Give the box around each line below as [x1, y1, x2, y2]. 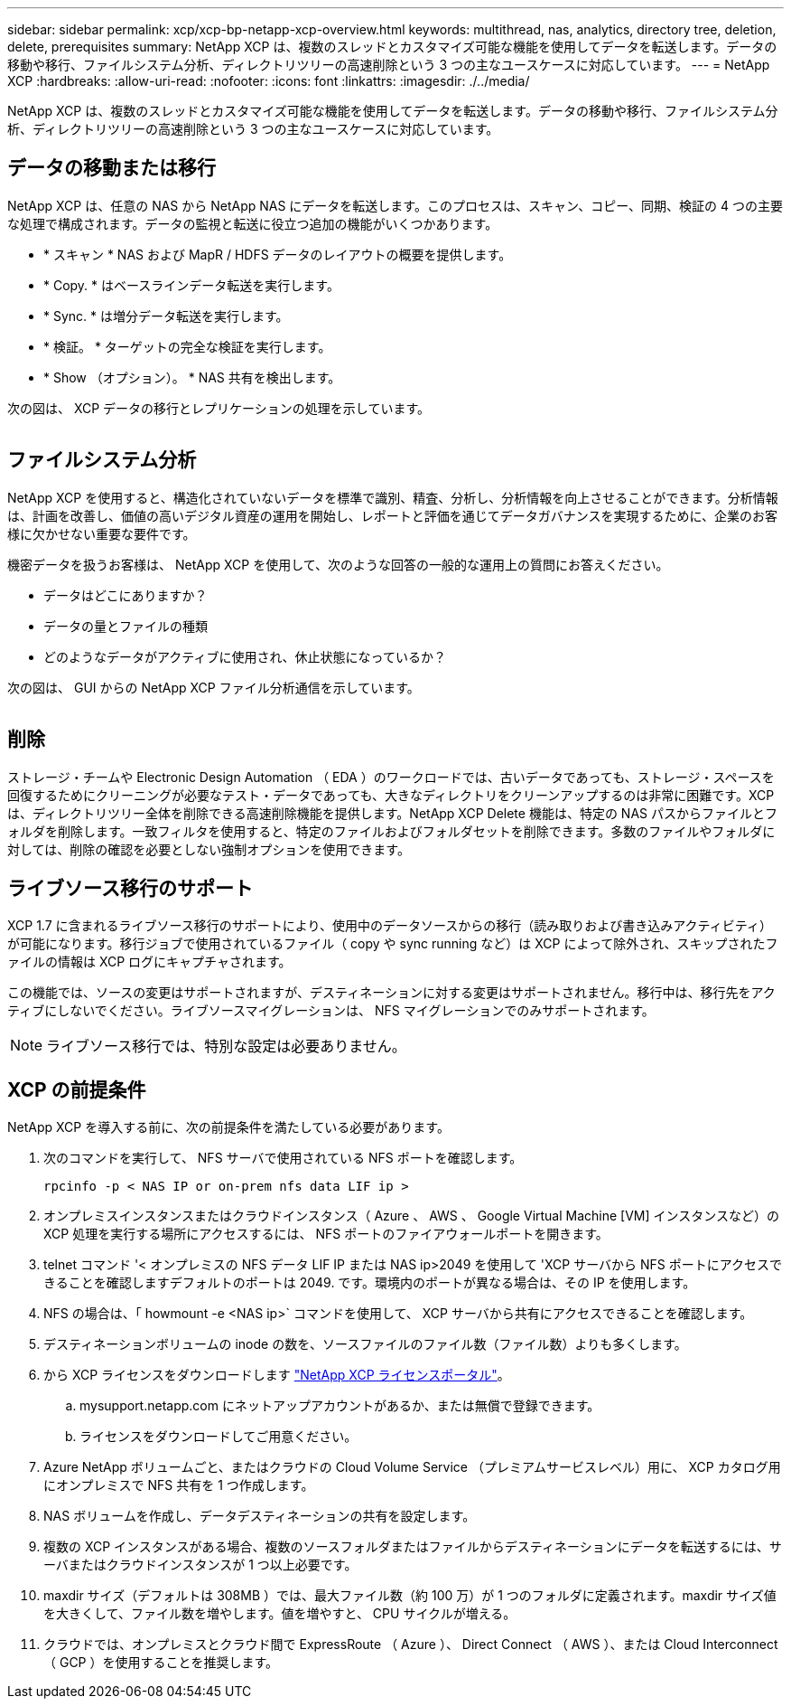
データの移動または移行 [7, 156, 216, 180]
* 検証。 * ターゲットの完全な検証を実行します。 [43, 338, 331, 354]
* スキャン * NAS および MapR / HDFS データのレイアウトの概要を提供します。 [43, 246, 512, 262]
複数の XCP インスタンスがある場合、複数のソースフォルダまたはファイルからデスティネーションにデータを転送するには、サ [43, 1539, 782, 1555]
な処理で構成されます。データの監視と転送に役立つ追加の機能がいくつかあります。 [7, 215, 498, 231]
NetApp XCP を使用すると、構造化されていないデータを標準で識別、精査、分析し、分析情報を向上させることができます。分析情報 [7, 489, 778, 505]
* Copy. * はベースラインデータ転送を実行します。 [43, 277, 340, 293]
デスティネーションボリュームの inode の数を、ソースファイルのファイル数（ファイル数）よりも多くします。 [43, 1336, 687, 1353]
